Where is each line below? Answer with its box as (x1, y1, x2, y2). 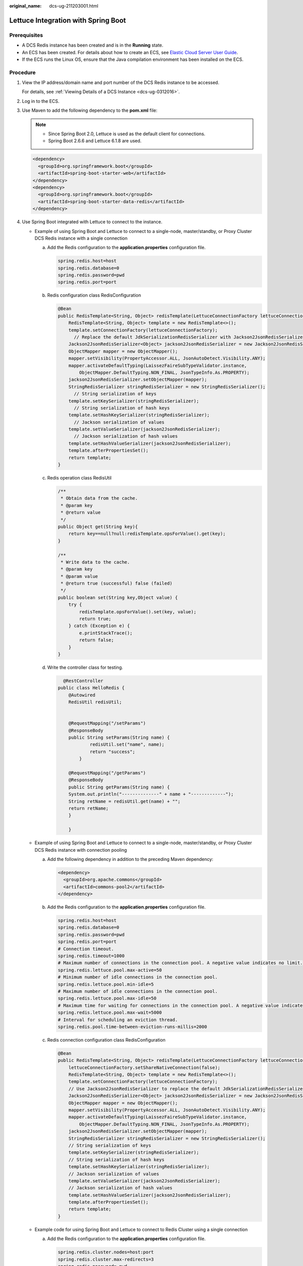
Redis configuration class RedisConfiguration (47, 292, 141, 298)
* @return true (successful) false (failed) (61, 580, 173, 586)
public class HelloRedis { (58, 685, 125, 691)
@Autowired (68, 692, 95, 698)
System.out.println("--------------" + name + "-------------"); (68, 792, 234, 797)
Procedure (9, 69, 36, 76)
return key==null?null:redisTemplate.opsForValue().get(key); (68, 531, 226, 537)
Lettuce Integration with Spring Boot (9, 16, 126, 25)
